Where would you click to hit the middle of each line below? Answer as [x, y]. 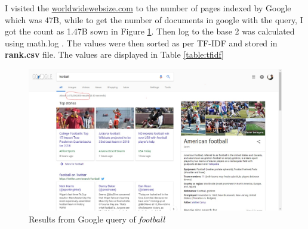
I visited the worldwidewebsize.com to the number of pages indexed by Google [148, 8]
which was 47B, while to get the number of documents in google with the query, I [154, 19]
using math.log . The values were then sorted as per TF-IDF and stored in [141, 43]
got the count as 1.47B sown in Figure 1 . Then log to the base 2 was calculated [150, 31]
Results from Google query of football [97, 219]
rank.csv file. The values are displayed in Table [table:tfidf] [115, 54]
